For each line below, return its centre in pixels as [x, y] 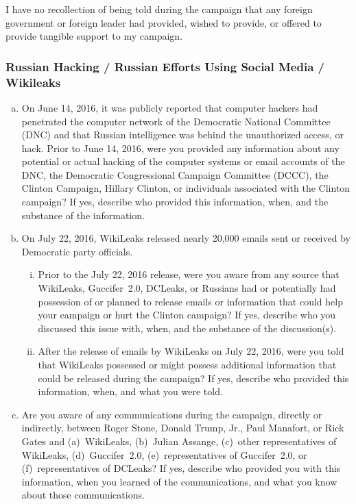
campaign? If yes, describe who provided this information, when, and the [175, 202]
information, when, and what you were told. [130, 391]
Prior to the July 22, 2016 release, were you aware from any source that [189, 274]
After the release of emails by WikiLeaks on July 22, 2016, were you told [191, 351]
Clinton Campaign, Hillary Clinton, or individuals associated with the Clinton [186, 188]
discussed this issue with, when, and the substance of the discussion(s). [187, 328]
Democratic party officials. [77, 251]
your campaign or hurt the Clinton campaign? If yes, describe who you [187, 315]
